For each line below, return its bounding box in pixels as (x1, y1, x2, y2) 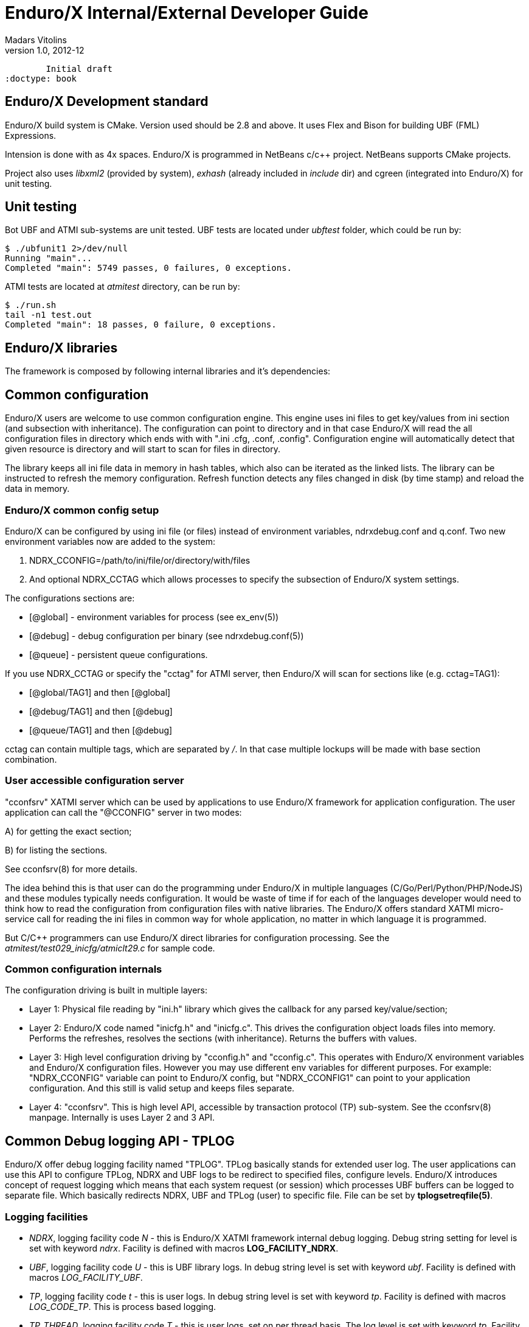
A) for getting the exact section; (5, 825, 132, 836)
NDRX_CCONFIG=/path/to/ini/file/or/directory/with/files (29, 555, 251, 565)
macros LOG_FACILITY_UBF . (29, 1272, 143, 1283)
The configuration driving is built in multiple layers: (5, 985, 207, 996)
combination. (5, 754, 57, 765)
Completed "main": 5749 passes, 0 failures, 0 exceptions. (5, 263, 292, 273)
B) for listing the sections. (5, 844, 108, 855)
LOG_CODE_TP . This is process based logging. (29, 1301, 216, 1312)
